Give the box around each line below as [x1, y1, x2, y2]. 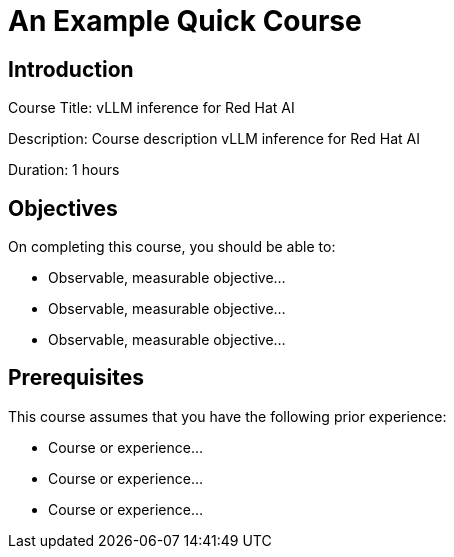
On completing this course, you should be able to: [8, 238, 336, 256]
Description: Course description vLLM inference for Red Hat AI [8, 130, 420, 148]
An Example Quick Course [8, 4, 362, 38]
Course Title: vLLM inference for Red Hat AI [8, 99, 295, 117]
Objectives [8, 195, 118, 221]
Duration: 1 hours [8, 161, 120, 179]
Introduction [8, 56, 134, 82]
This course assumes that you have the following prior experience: [8, 407, 447, 425]
